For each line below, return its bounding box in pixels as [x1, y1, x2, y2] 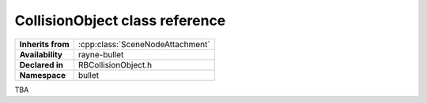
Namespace [19, 69, 66, 80]
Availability [19, 49, 63, 60]
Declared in [19, 59, 63, 70]
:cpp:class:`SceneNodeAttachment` [77, 39, 210, 50]
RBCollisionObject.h [77, 59, 153, 70]
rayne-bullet [77, 49, 124, 60]
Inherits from [19, 39, 70, 50]
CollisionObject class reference [14, 12, 226, 29]
